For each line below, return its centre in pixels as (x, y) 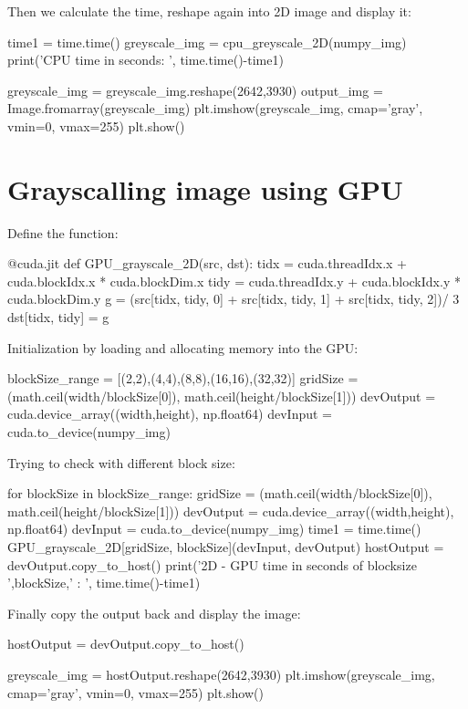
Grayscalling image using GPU (205, 188)
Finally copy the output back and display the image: (154, 613)
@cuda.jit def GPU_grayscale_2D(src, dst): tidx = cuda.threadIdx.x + (208, 263)
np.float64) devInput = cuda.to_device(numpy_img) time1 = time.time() (214, 529)
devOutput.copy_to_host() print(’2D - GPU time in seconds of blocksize (212, 564)
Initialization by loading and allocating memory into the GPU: (183, 347)
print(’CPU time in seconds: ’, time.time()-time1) (146, 60)
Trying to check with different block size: (121, 462)
